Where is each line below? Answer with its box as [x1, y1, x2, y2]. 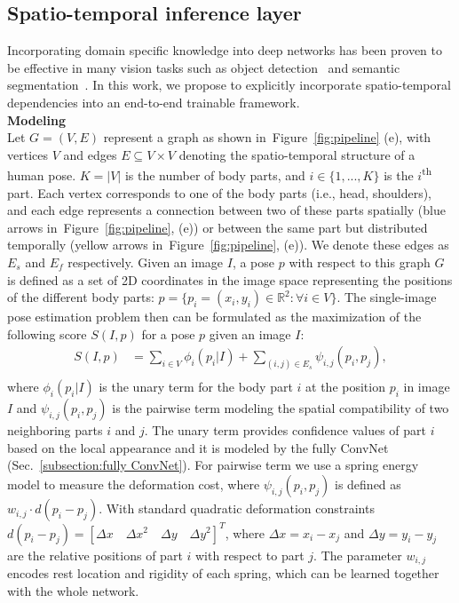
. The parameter [313, 545, 402, 564]
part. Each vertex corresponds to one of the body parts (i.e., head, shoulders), [7, 183, 432, 202]
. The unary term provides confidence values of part [144, 421, 426, 440]
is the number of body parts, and [124, 166, 305, 185]
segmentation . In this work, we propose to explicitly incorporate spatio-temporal [7, 75, 451, 94]
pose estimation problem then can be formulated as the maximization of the [7, 307, 422, 326]
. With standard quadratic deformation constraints [99, 499, 375, 518]
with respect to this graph [289, 252, 431, 271]
